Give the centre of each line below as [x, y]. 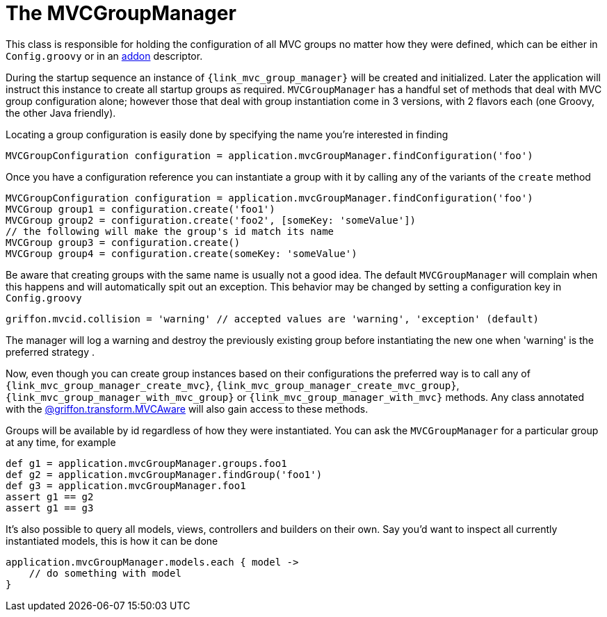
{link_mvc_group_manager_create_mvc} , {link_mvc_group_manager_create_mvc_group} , [233, 385]
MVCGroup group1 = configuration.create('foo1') [140, 209]
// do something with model [105, 573]
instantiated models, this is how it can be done [112, 541]
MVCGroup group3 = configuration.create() [123, 242]
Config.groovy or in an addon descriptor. [104, 56]
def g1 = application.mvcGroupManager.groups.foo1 [146, 463]
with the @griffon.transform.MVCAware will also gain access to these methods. [187, 409]
